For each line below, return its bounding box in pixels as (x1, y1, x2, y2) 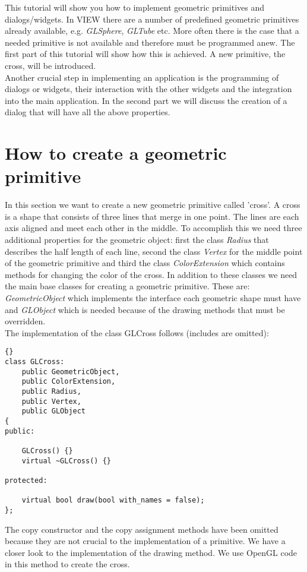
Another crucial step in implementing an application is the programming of (5, 71, 279, 83)
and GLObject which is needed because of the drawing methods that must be (5, 303, 285, 315)
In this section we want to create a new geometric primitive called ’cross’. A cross (5, 198, 300, 211)
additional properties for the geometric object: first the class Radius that (5, 233, 269, 246)
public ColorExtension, (21, 377, 116, 386)
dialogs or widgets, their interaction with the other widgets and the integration (5, 83, 292, 95)
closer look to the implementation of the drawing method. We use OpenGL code (5, 546, 297, 558)
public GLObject (21, 407, 86, 416)
